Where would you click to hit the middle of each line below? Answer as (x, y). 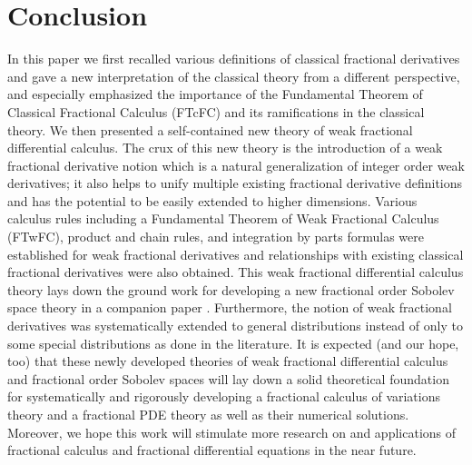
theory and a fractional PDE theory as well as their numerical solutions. (208, 414)
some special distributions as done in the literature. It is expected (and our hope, (233, 343)
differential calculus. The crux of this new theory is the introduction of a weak (225, 148)
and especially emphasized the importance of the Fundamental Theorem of (215, 94)
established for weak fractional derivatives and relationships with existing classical (236, 254)
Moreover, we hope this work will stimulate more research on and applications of (232, 432)
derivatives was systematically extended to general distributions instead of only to (235, 326)
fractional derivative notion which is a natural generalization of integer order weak (236, 165)
